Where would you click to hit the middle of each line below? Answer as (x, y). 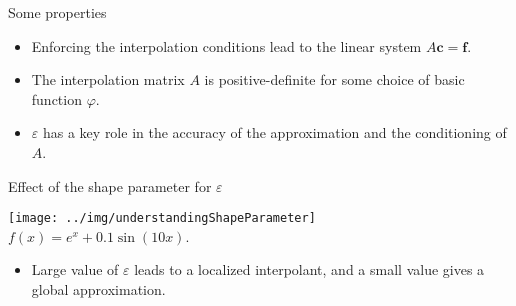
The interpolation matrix (108, 79)
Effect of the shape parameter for (110, 185)
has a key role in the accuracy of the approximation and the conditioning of (274, 132)
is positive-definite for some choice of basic (334, 79)
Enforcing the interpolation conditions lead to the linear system (226, 45)
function (56, 98)
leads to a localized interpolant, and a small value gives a (309, 269)
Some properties (57, 12)
